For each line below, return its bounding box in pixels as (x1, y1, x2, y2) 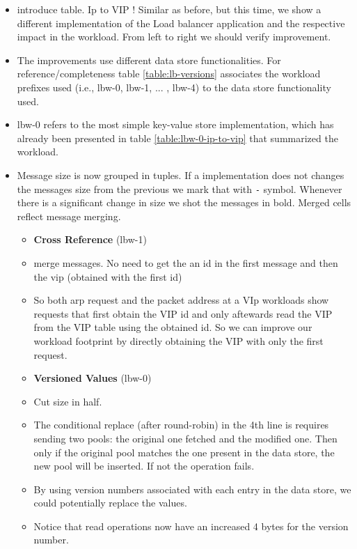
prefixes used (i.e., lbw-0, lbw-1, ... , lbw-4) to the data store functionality (17, 79, 331, 94)
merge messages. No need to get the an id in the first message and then (33, 255, 338, 270)
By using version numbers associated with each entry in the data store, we (33, 481, 351, 496)
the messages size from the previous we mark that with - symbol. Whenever (17, 181, 342, 196)
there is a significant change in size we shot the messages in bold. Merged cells (17, 195, 351, 210)
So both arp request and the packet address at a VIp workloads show (33, 293, 329, 307)
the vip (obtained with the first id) (33, 269, 182, 284)
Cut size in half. (33, 394, 102, 408)
